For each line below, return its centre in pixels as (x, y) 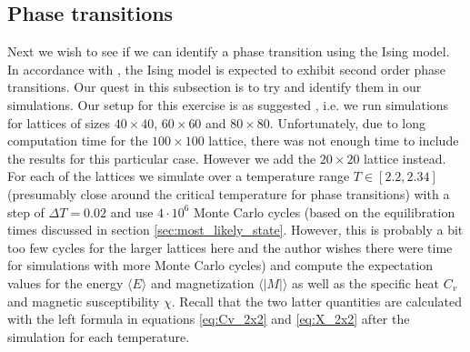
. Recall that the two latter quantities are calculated (317, 301)
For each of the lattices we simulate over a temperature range (179, 176)
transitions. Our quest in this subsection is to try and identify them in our (215, 87)
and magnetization (202, 282)
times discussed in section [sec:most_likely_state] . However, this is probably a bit (235, 230)
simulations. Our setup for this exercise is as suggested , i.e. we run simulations (228, 104)
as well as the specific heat (366, 282)
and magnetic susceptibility (84, 301)
